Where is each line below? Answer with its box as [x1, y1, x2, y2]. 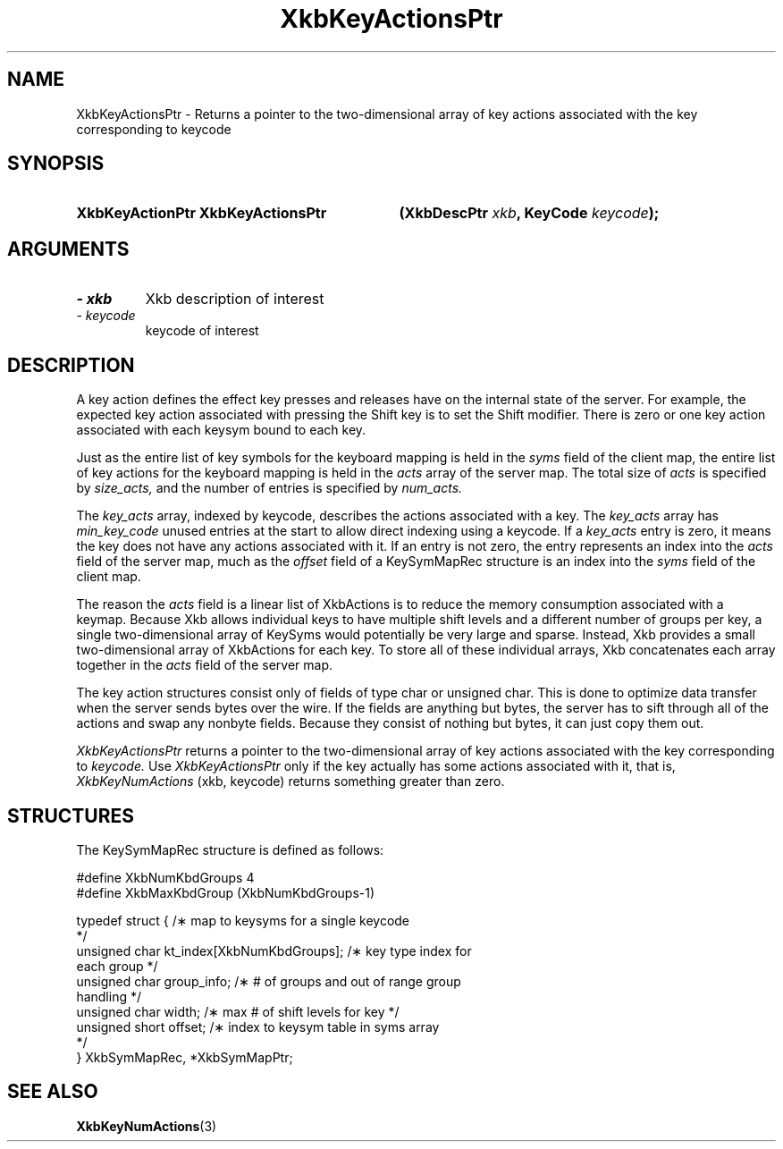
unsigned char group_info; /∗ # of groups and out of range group [76, 973, 461, 989]
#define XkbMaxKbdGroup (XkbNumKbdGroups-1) [76, 884, 375, 900]
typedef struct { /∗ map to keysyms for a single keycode [76, 912, 410, 928]
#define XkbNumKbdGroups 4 [76, 869, 255, 885]
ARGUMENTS [7, 237, 130, 260]
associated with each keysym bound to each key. [76, 422, 366, 438]
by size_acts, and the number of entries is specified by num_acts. [76, 480, 463, 496]
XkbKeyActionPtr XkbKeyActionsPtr [76, 204, 327, 223]
